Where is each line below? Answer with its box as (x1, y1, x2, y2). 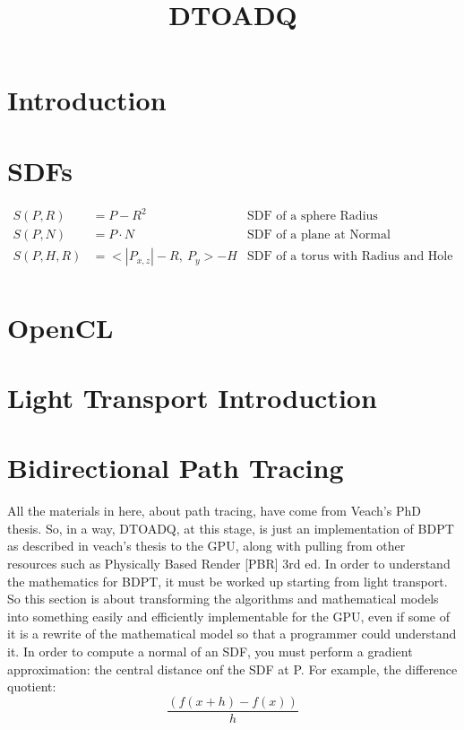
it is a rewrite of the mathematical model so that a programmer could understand (7, 624, 457, 643)
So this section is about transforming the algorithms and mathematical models (7, 589, 439, 608)
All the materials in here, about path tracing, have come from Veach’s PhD (7, 501, 421, 520)
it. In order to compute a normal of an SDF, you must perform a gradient (7, 641, 413, 660)
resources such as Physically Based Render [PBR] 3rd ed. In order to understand (7, 553, 451, 572)
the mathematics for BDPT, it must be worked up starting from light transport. (7, 571, 448, 590)
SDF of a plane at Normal (247, 229, 391, 242)
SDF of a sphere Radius (247, 210, 378, 223)
